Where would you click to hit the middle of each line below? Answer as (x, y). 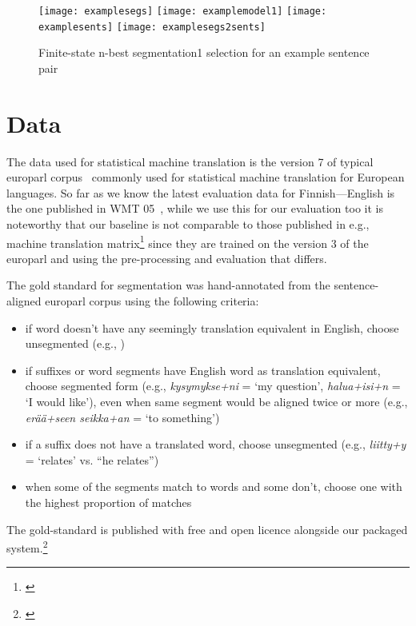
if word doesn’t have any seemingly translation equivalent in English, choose (212, 327)
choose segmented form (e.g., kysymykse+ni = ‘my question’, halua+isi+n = (213, 386)
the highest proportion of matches (108, 502)
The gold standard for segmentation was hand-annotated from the (168, 285)
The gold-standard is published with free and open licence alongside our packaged (207, 529)
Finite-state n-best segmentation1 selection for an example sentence (204, 52)
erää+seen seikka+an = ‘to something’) (122, 417)
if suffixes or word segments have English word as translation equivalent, (203, 370)
